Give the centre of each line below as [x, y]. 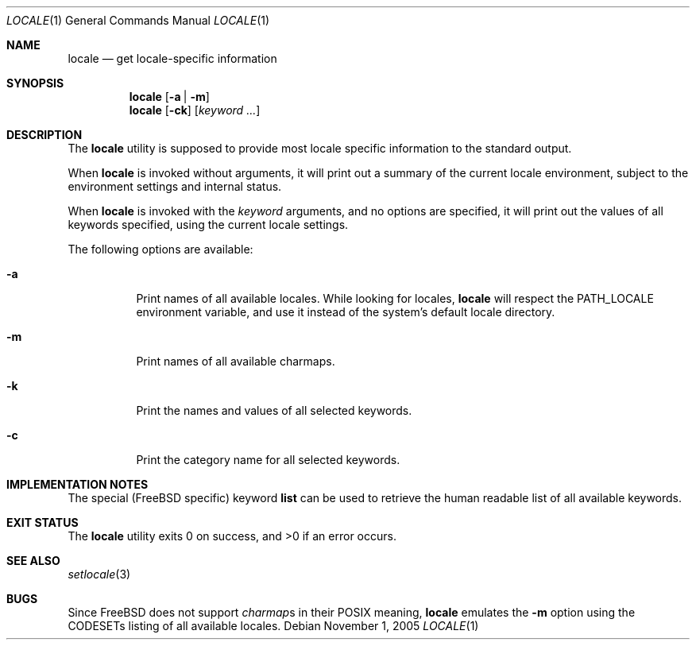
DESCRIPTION [44, 135]
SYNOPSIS [35, 83]
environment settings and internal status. [175, 186]
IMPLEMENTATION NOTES [77, 484]
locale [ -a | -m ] [169, 97]
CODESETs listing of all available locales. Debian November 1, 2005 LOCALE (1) [273, 626]
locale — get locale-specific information [172, 58]
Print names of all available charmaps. [236, 361]
